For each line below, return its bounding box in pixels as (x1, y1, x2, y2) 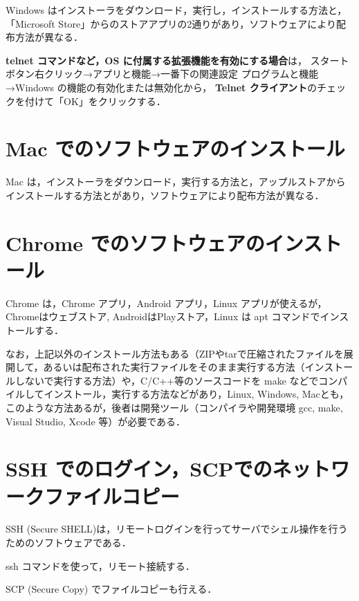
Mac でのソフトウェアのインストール (6, 134, 345, 163)
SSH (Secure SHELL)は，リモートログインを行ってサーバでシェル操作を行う (6, 521, 348, 536)
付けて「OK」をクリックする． (24, 93, 166, 108)
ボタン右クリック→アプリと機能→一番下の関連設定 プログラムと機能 (6, 66, 319, 81)
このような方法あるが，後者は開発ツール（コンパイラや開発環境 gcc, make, (6, 400, 343, 414)
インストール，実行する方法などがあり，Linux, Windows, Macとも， (44, 387, 349, 401)
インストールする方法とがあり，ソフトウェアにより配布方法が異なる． (6, 187, 324, 202)
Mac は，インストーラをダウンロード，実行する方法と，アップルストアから (6, 174, 346, 189)
